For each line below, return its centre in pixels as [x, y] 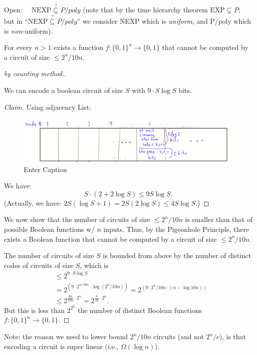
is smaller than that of [219, 219]
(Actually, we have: [33, 202]
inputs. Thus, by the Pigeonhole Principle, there [176, 229]
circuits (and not [179, 336]
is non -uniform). [28, 30]
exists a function [78, 47]
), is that [233, 336]
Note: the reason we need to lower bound [66, 336]
